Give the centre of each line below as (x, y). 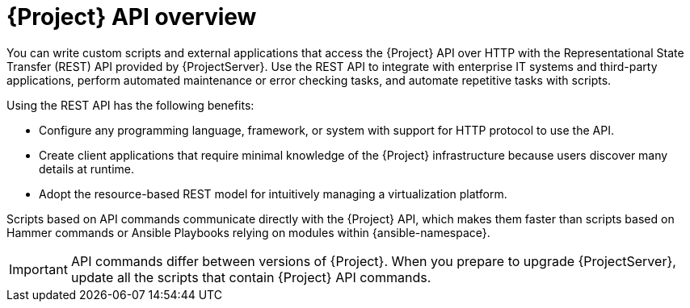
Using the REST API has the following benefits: (130, 105)
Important (38, 269)
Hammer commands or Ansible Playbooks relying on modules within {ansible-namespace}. (248, 232)
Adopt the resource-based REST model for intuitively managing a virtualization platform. (273, 194)
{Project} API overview (132, 17)
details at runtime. (86, 169)
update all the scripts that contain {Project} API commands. (251, 277)
